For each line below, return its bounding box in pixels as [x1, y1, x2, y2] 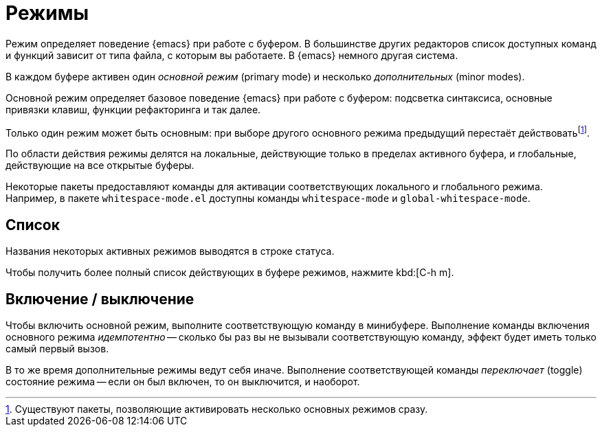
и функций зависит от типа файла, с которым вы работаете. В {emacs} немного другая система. [5, 49, 458, 61]
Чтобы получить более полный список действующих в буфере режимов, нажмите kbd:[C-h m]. [5, 266, 454, 279]
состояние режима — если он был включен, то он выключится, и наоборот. [5, 376, 360, 388]
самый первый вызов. [5, 343, 109, 355]
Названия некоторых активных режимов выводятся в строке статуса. [5, 245, 335, 258]
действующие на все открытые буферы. [5, 159, 194, 172]
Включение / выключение [5, 290, 194, 308]
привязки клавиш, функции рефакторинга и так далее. [5, 103, 261, 115]
